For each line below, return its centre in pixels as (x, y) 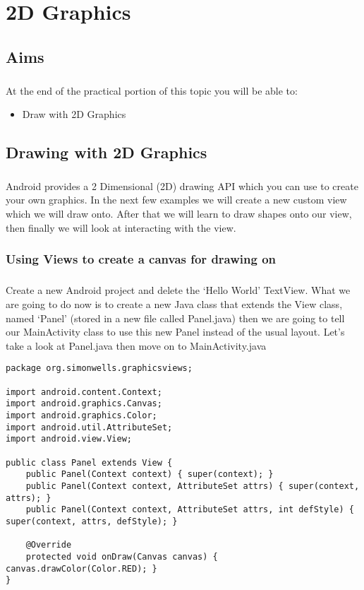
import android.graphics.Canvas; (84, 404)
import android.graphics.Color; (81, 416)
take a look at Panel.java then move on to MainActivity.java (136, 345)
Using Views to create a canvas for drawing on (141, 259)
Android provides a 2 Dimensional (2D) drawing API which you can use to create (182, 185)
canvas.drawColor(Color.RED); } (81, 568)
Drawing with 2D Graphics (107, 152)
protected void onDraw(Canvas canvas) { (122, 556)
